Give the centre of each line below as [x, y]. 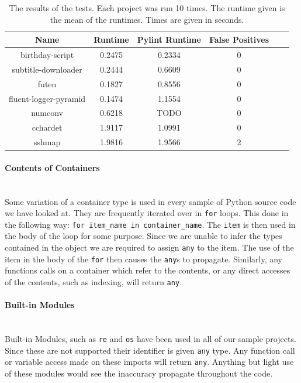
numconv [47, 113]
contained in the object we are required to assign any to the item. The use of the [149, 247]
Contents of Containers [52, 167]
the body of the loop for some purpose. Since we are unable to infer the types [143, 236]
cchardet [47, 127]
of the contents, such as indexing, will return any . [93, 281]
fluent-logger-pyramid [47, 98]
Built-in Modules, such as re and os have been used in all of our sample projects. [150, 339]
